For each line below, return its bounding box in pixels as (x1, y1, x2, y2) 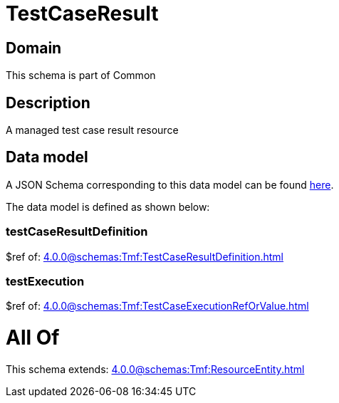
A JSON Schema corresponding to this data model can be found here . (6, 178, 334, 191)
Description (6, 93, 90, 112)
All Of (6, 325, 60, 350)
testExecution (6, 273, 85, 288)
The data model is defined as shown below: (6, 200, 210, 213)
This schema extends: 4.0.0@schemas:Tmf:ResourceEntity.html (6, 362, 305, 375)
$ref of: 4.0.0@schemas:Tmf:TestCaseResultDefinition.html (6, 250, 283, 263)
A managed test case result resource (6, 124, 179, 137)
